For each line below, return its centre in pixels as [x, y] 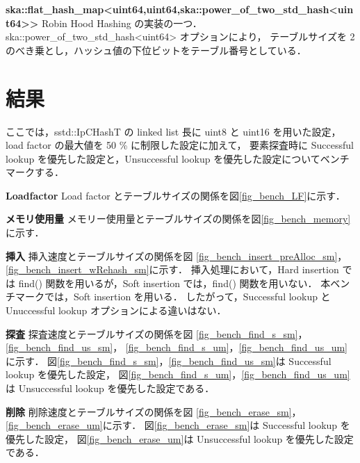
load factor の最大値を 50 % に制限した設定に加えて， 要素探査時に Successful [180, 145]
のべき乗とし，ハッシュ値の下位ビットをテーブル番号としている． [156, 50]
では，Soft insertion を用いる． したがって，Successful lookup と [187, 297]
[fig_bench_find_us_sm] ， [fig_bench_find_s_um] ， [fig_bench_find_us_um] [177, 347]
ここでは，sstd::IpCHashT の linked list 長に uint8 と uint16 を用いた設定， [173, 131]
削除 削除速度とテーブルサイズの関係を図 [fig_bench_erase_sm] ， [154, 411]
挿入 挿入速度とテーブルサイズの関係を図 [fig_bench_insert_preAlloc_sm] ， [177, 255]
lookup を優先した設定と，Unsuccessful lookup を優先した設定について [163, 158]
